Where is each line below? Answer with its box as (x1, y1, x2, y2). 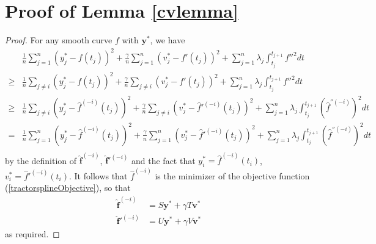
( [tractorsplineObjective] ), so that (5, 181, 131, 194)
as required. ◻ (5, 228, 60, 240)
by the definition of (5, 154, 77, 167)
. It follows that (69, 169, 128, 182)
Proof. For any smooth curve (5, 34, 112, 46)
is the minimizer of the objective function (155, 169, 310, 182)
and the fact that (131, 154, 196, 167)
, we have (150, 34, 185, 46)
